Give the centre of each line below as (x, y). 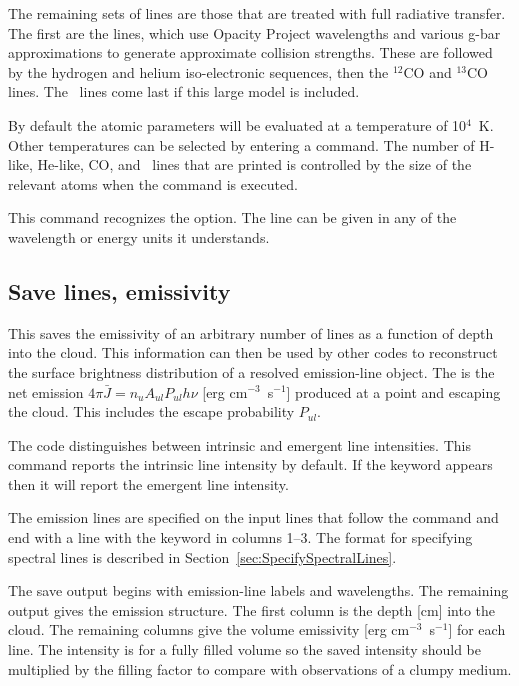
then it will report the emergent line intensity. (148, 483)
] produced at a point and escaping (393, 391)
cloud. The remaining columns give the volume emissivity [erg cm (209, 629)
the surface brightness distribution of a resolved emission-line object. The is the (251, 371)
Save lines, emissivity (119, 290)
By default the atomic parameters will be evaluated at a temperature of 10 (237, 124)
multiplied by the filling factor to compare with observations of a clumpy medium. (260, 668)
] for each (477, 629)
